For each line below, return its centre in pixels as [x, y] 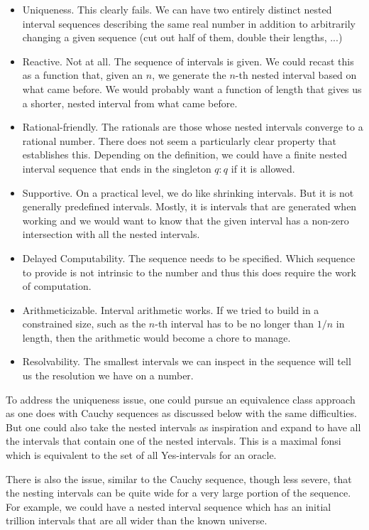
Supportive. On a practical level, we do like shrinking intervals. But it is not [188, 192]
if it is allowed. [263, 168]
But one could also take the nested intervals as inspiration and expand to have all [183, 427]
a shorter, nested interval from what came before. [130, 103]
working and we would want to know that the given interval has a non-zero [186, 220]
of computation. [57, 286]
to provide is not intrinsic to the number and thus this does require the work [189, 272]
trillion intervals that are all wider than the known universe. [137, 520]
